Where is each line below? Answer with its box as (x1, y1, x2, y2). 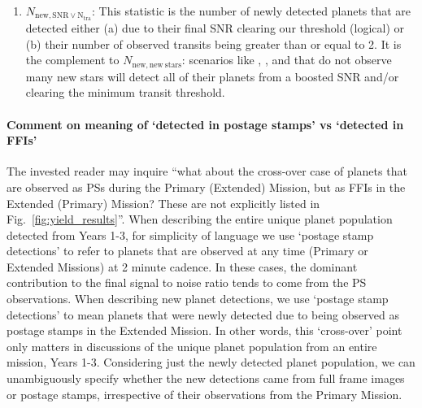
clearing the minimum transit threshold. (25, 84, 225, 101)
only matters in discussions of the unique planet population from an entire (7, 337, 377, 354)
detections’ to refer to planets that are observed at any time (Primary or (7, 242, 368, 259)
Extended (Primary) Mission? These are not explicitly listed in (7, 194, 320, 211)
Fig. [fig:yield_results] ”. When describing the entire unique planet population (7, 211, 393, 228)
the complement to (25, 51, 120, 68)
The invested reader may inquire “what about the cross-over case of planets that (7, 163, 407, 180)
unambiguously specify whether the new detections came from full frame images (7, 370, 405, 387)
